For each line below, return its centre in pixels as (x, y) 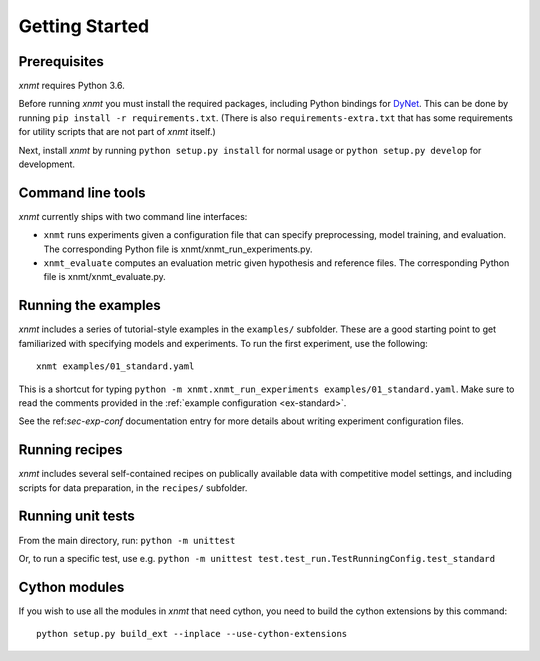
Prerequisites (61, 61)
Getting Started (84, 26)
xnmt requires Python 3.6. (71, 86)
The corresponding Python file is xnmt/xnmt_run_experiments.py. (178, 249)
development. (46, 164)
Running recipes (71, 450)
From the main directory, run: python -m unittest (127, 540)
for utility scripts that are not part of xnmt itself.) (117, 132)
